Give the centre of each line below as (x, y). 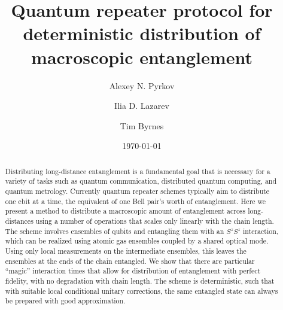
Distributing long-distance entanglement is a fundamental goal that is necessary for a (138, 171)
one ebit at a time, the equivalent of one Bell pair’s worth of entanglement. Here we (136, 201)
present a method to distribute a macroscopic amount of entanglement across (125, 211)
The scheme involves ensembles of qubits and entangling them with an (115, 231)
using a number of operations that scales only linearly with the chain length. (155, 221)
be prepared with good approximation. (65, 301)
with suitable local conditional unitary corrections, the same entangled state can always (141, 291)
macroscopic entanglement (142, 57)
